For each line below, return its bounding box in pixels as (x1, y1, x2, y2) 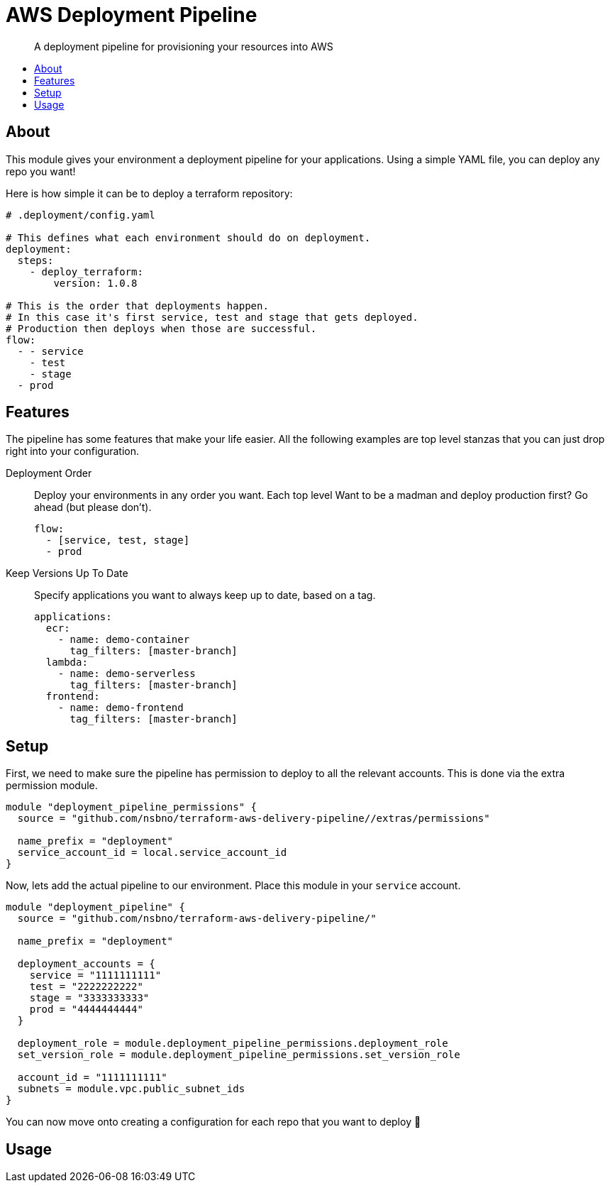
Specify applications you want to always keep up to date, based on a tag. (34, 589, 376, 602)
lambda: (45, 656, 88, 669)
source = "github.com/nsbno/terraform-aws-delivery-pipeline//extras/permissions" (17, 813, 490, 825)
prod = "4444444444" (29, 1003, 143, 1016)
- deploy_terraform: (29, 265, 143, 277)
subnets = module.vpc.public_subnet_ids (17, 1083, 245, 1095)
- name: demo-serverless (57, 668, 196, 680)
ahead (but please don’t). (34, 501, 152, 514)
